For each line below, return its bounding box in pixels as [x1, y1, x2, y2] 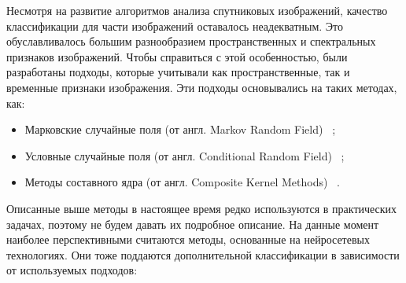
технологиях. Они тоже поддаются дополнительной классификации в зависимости [6, 246, 400, 263]
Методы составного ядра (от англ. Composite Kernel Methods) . [24, 174, 341, 190]
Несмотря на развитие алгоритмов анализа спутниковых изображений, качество [6, 2, 388, 18]
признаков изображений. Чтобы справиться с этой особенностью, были [6, 48, 348, 64]
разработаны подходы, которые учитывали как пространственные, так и [6, 64, 350, 80]
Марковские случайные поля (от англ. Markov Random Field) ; [24, 121, 336, 138]
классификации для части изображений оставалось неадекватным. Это [6, 17, 344, 34]
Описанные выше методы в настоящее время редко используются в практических [6, 200, 397, 216]
